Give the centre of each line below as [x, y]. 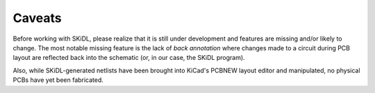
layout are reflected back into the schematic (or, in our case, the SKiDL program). [129, 58]
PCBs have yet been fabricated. [58, 80]
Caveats [37, 18]
